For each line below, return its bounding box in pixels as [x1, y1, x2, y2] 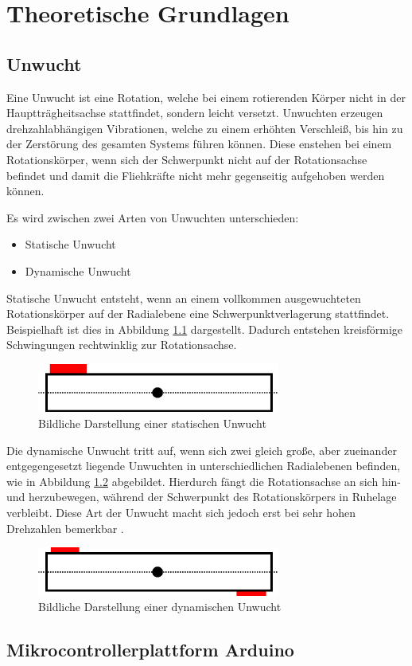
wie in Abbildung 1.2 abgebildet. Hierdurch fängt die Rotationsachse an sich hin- [6, 472, 402, 489]
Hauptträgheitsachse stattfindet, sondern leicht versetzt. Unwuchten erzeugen [6, 104, 383, 121]
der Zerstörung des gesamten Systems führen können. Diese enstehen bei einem [6, 135, 392, 152]
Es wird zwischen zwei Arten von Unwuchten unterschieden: [6, 209, 299, 225]
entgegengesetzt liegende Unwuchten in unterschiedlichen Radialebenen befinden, [6, 457, 401, 474]
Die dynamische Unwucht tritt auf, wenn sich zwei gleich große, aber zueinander [6, 441, 397, 458]
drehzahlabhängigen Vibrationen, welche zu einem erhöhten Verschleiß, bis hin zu [6, 119, 403, 136]
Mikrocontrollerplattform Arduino [6, 637, 294, 662]
